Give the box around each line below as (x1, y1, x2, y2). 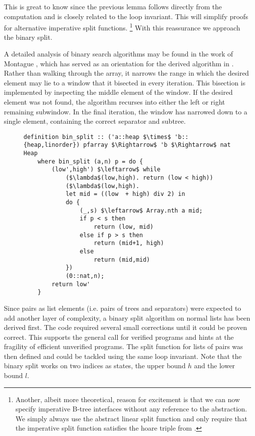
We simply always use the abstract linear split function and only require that (15, 413, 248, 423)
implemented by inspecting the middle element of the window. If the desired (4, 87, 233, 97)
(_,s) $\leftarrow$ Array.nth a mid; (79, 207, 203, 214)
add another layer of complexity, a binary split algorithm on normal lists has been (4, 312, 251, 323)
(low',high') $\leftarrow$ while (51, 166, 161, 173)
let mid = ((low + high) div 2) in (65, 191, 185, 198)
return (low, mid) (94, 223, 153, 230)
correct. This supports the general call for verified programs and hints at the (4, 331, 234, 342)
